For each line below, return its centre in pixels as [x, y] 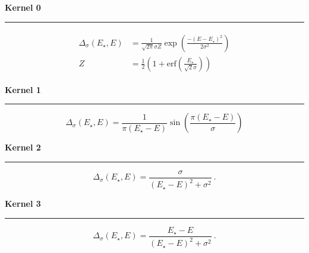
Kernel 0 [23, 7]
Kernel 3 [23, 204]
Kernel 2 [23, 147]
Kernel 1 [23, 89]
